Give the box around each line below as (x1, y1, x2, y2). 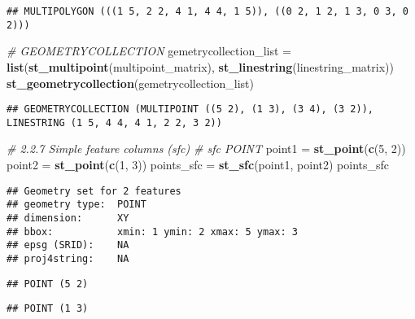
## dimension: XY (7, 212, 129, 224)
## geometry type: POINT (7, 199, 146, 211)
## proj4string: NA (7, 252, 129, 264)
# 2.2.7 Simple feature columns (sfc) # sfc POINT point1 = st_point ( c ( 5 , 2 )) (7, 140, 406, 157)
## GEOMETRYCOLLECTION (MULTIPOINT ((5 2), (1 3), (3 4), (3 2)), (7, 103, 374, 116)
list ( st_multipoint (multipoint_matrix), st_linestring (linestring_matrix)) (7, 58, 394, 75)
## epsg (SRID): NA (7, 239, 129, 251)
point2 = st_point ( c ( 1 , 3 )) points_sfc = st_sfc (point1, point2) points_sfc (7, 156, 390, 173)
